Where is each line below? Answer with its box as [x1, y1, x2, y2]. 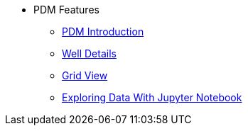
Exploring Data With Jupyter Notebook [62, 91, 242, 103]
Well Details [62, 47, 117, 59]
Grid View [62, 69, 108, 81]
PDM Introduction [62, 25, 144, 38]
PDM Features [33, 4, 99, 16]
